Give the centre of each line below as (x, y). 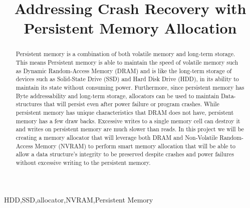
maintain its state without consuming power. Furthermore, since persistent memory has (130, 87)
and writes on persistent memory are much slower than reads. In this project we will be (130, 129)
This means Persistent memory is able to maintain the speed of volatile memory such (127, 62)
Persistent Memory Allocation (130, 28)
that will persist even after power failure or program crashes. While (132, 104)
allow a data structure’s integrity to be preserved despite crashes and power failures (125, 154)
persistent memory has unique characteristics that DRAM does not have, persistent (125, 112)
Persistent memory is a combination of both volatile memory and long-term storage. (126, 54)
